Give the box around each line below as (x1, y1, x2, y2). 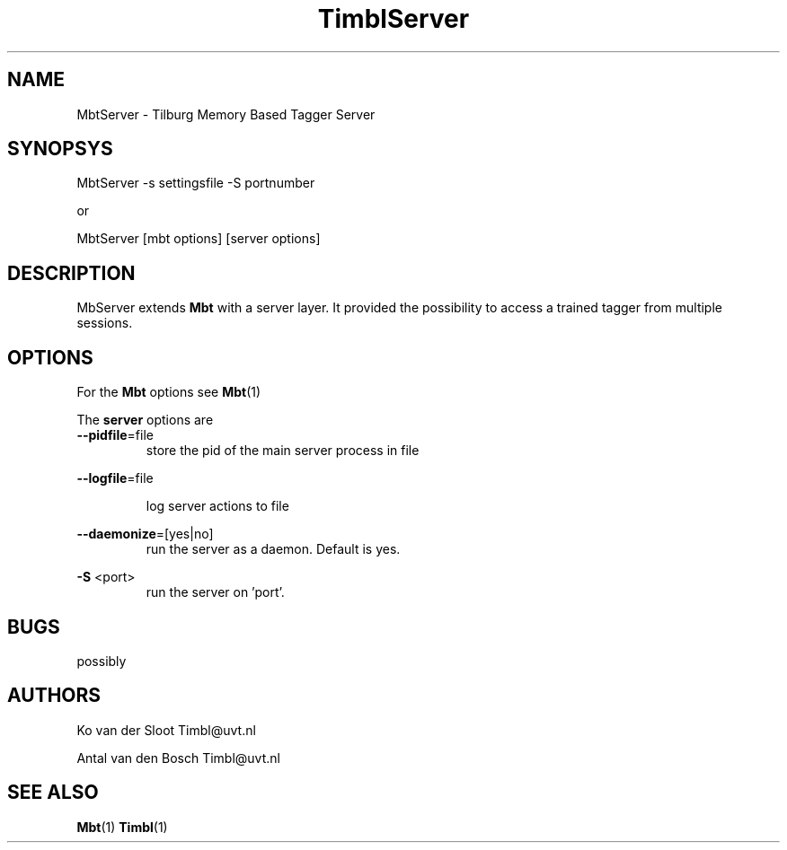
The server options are (76, 412, 214, 428)
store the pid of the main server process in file (146, 443, 420, 459)
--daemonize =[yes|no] (76, 526, 214, 542)
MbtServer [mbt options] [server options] (76, 231, 321, 247)
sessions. (76, 315, 133, 331)
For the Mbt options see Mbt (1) (76, 384, 261, 400)
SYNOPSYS (7, 137, 113, 161)
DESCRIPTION (7, 261, 136, 285)
